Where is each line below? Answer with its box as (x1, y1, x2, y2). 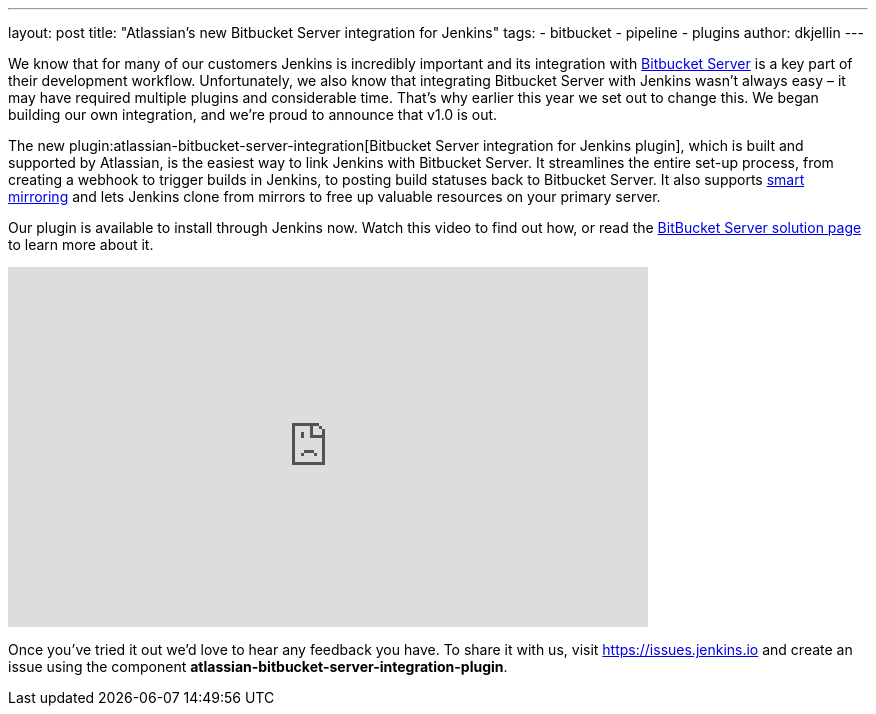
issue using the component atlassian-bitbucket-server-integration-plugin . (8, 658, 508, 675)
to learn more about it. (8, 236, 154, 253)
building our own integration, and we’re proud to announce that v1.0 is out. (8, 106, 498, 123)
